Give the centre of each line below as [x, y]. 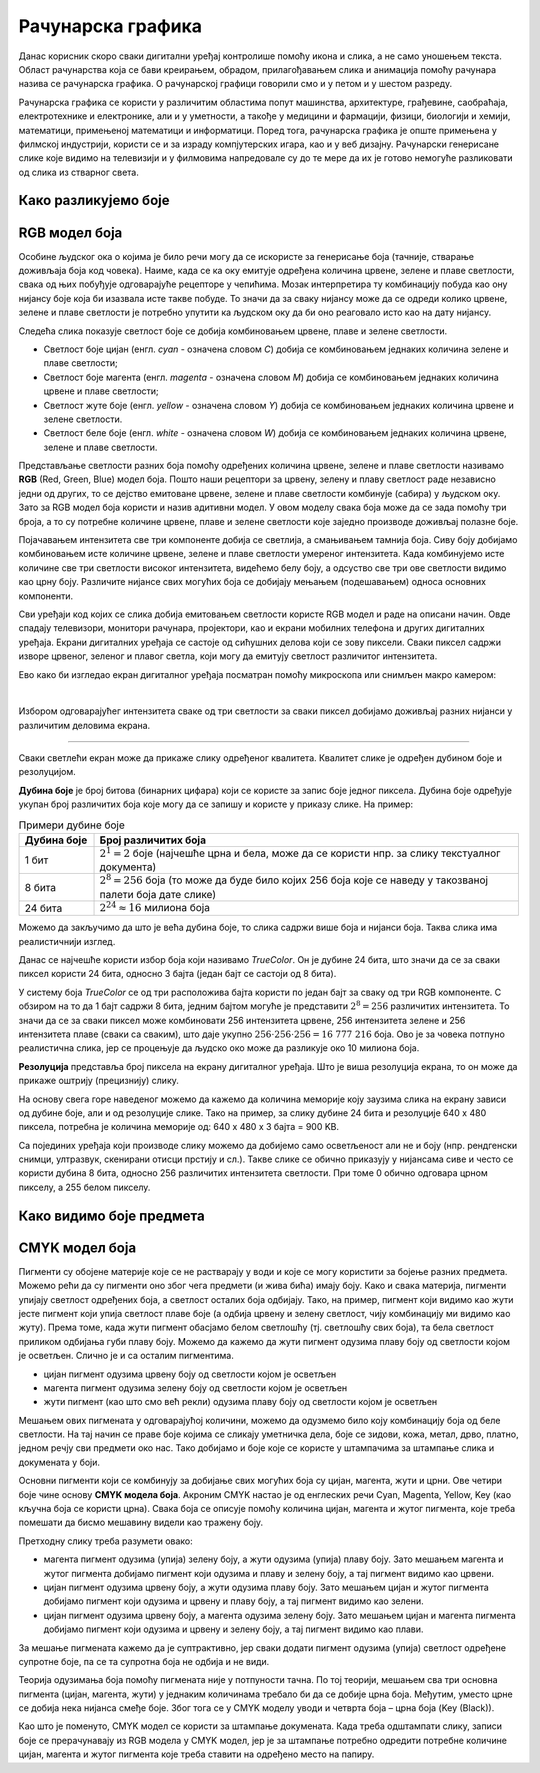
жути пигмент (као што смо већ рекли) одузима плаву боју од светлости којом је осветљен [240, 1402]
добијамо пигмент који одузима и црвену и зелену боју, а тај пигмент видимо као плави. [233, 1629]
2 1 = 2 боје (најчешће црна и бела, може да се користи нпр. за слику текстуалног [300, 852]
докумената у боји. [59, 1462]
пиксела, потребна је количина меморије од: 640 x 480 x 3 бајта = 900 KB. [179, 1127]
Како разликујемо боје [94, 200]
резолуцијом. [47, 772]
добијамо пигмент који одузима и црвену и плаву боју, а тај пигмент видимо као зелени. [233, 1601]
